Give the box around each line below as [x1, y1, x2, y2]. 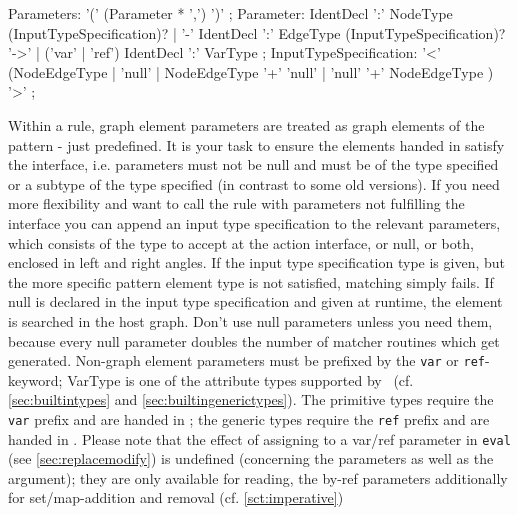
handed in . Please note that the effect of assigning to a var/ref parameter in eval [8, 428, 511, 449]
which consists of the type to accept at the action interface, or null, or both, [8, 232, 474, 253]
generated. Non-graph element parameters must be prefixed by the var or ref [8, 350, 485, 371]
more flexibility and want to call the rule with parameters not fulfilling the [8, 193, 465, 214]
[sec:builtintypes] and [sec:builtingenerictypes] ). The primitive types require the [8, 389, 494, 410]
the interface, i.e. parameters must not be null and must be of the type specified [8, 154, 499, 175]
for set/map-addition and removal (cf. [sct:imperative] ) [8, 487, 344, 508]
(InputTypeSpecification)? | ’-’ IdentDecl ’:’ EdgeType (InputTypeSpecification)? [8, 22, 506, 43]
